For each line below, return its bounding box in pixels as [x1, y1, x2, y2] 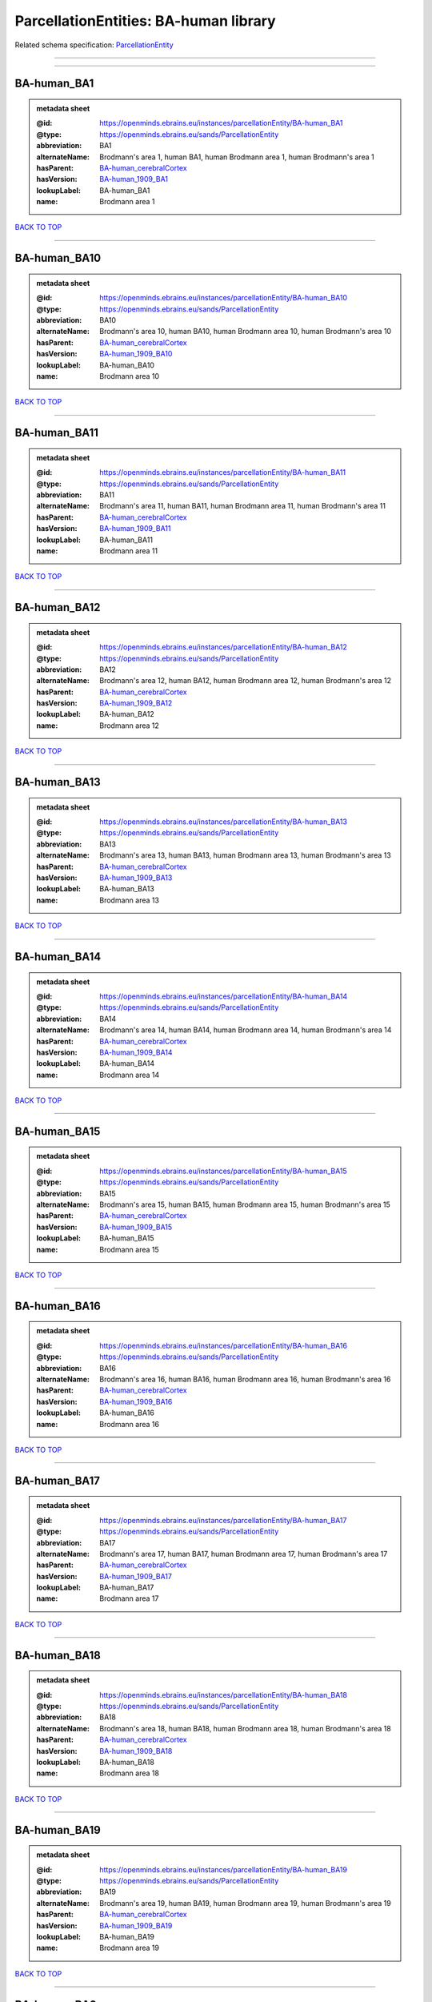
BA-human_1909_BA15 [99, 1222, 173, 1232]
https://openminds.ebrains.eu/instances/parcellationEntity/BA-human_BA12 [99, 642, 348, 652]
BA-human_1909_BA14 [99, 1047, 173, 1057]
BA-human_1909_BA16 [99, 1397, 173, 1406]
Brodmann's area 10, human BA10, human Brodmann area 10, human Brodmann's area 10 [99, 327, 392, 336]
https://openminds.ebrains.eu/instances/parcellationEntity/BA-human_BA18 [99, 1690, 348, 1699]
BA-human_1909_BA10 [99, 349, 173, 359]
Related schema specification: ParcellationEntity [14, 40, 174, 50]
